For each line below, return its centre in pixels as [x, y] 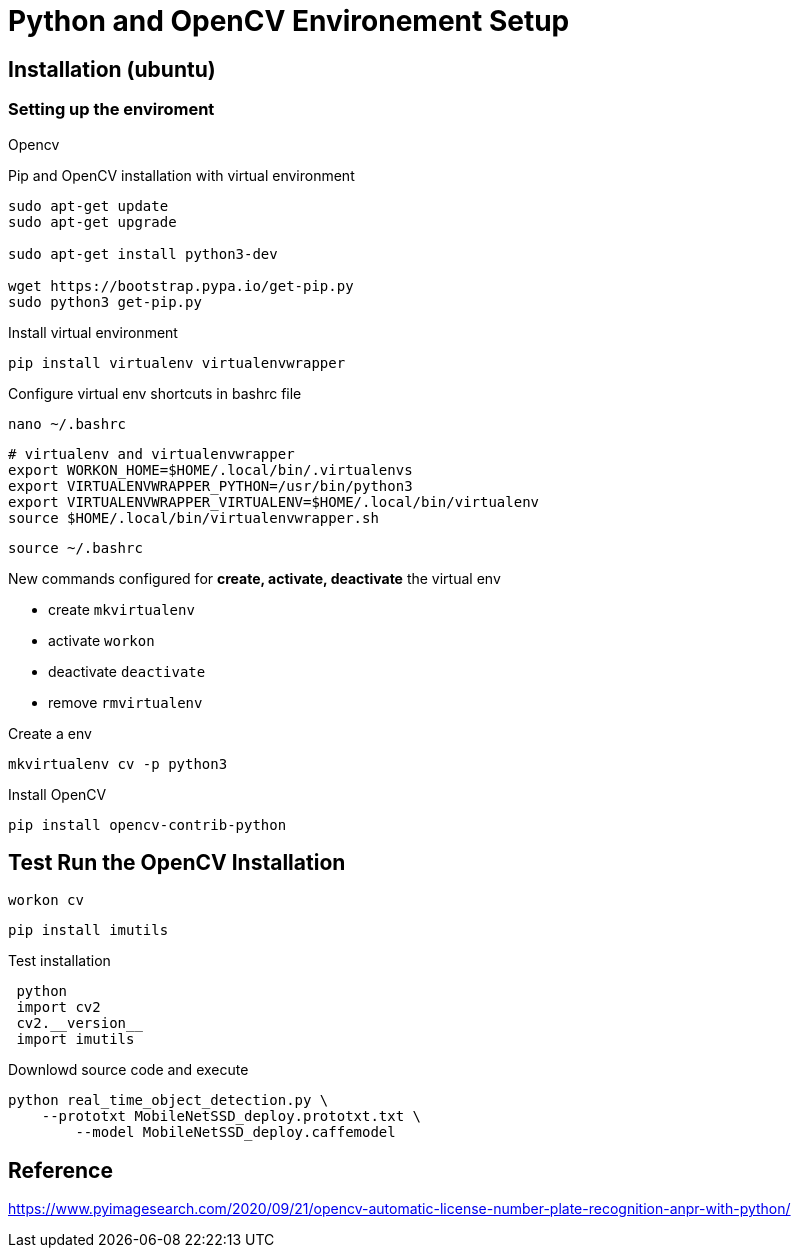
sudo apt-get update [88, 205]
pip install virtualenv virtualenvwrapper [177, 362]
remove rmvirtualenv [125, 702]
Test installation [59, 961]
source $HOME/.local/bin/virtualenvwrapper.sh [193, 517]
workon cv [46, 900]
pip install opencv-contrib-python [147, 824]
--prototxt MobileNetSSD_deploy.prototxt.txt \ [231, 1116]
